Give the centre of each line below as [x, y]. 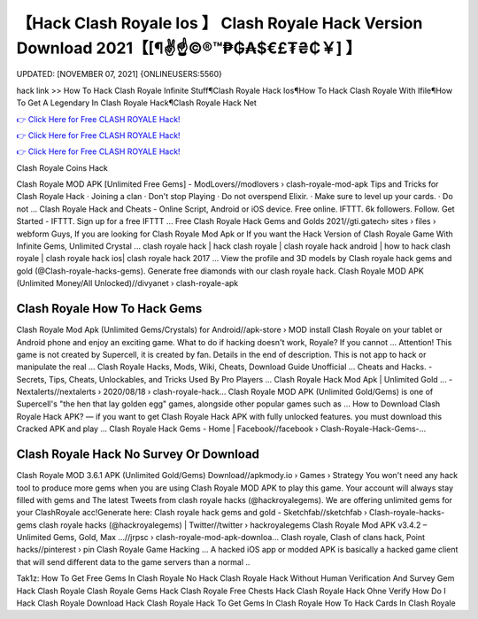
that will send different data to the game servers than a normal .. [133, 561]
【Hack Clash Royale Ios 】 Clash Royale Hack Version [220, 23]
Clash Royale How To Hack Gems [109, 309]
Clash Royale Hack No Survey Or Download [138, 455]
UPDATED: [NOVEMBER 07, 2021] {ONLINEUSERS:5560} [119, 74]
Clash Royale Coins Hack [62, 167]
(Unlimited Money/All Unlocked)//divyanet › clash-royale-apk [127, 283]
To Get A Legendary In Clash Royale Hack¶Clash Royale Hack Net [136, 103]
